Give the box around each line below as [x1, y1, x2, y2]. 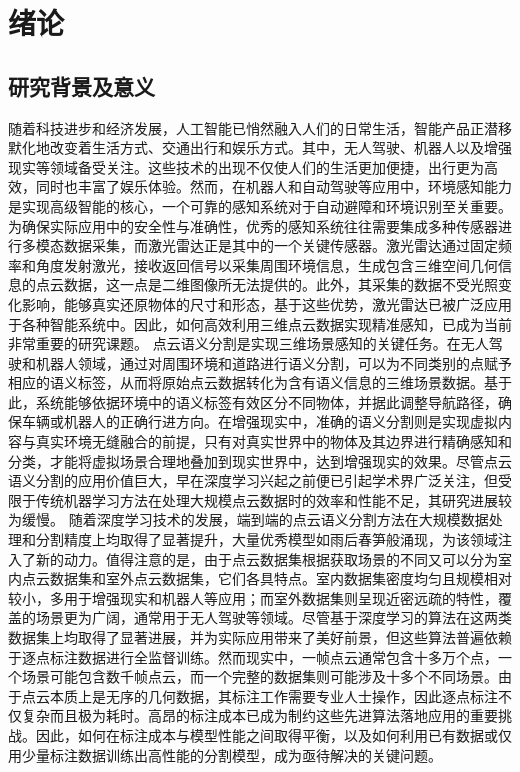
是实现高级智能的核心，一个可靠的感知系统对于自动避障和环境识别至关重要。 [8, 195, 512, 216]
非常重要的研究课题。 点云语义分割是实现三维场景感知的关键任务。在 [8, 333, 461, 354]
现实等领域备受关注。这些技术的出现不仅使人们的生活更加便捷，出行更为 [8, 156, 484, 177]
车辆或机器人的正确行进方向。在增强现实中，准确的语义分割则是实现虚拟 [21, 411, 498, 432]
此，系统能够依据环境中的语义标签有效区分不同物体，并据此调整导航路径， [8, 391, 498, 412]
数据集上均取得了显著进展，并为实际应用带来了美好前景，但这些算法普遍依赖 [8, 627, 512, 648]
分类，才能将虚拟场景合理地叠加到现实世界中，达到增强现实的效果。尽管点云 [8, 450, 512, 471]
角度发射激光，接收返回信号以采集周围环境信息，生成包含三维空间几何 [35, 254, 498, 275]
